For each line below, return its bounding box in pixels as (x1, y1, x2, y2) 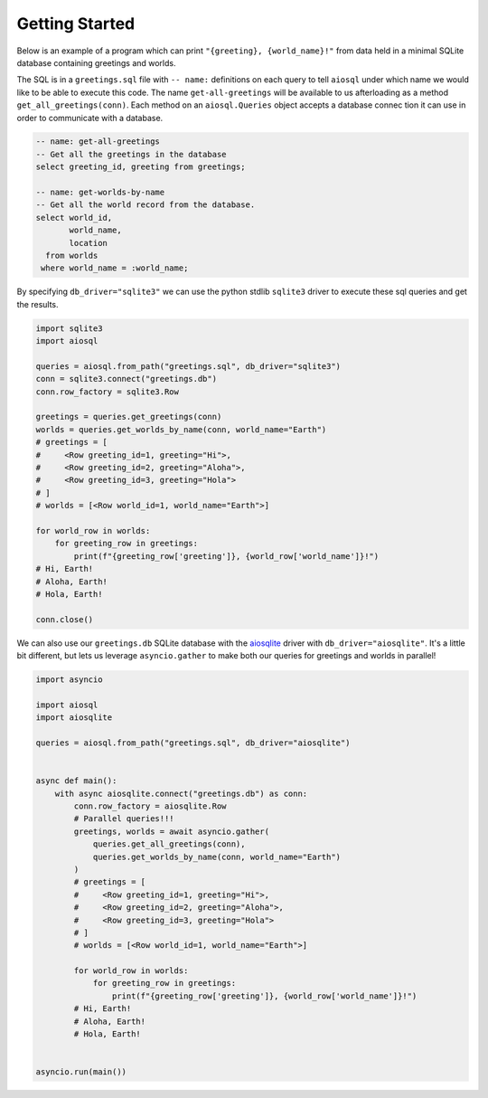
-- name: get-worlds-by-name (35, 187, 165, 198)
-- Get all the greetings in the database (35, 149, 227, 159)
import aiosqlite (35, 713, 113, 723)
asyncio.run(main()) (35, 1067, 127, 1077)
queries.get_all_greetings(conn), (92, 839, 246, 849)
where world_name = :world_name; (41, 263, 189, 273)
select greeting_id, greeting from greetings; (35, 162, 246, 172)
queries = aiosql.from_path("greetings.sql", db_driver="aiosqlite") (35, 738, 351, 748)
